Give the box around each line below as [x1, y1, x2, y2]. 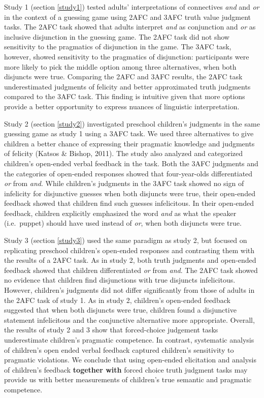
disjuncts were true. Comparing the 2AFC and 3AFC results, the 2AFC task [4, 71, 243, 82]
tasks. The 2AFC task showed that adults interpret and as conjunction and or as [4, 21, 256, 32]
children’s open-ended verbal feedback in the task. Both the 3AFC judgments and [4, 158, 258, 168]
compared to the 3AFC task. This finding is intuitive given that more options [4, 91, 245, 102]
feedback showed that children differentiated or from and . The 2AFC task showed [4, 264, 258, 275]
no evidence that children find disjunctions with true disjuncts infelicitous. [4, 274, 236, 285]
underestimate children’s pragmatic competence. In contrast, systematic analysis [4, 334, 254, 345]
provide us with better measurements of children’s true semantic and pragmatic [4, 374, 252, 385]
